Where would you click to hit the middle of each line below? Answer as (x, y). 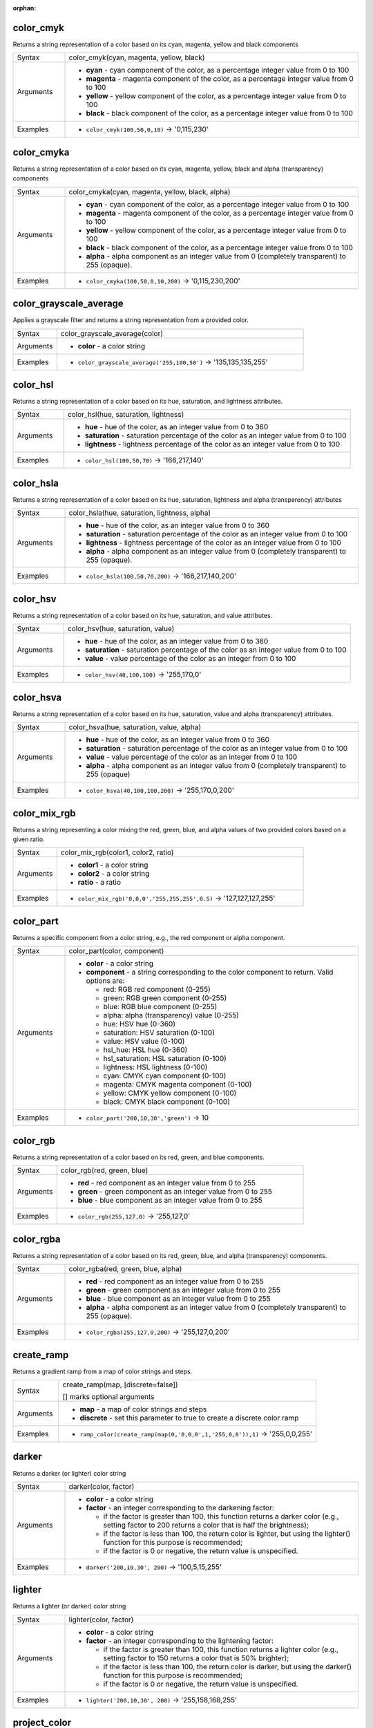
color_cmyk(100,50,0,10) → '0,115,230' (147, 129)
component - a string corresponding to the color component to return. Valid (210, 973)
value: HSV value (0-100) (144, 1042)
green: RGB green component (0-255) (165, 998)
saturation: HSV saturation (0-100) (159, 1033)
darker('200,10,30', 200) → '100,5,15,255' (154, 1567)
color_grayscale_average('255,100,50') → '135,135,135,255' (173, 361)
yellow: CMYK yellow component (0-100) (170, 1093)
